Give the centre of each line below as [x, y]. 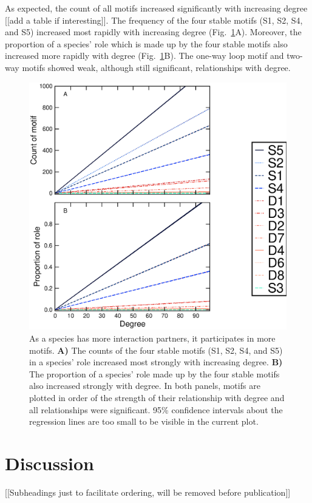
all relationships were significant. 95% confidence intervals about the [156, 409]
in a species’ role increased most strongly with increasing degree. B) [156, 362]
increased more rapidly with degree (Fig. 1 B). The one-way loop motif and [144, 56]
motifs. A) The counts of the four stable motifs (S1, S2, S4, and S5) [156, 350]
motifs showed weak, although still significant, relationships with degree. [156, 67]
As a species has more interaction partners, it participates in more [152, 338]
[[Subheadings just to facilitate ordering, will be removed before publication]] [148, 492]
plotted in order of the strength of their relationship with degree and [157, 397]
